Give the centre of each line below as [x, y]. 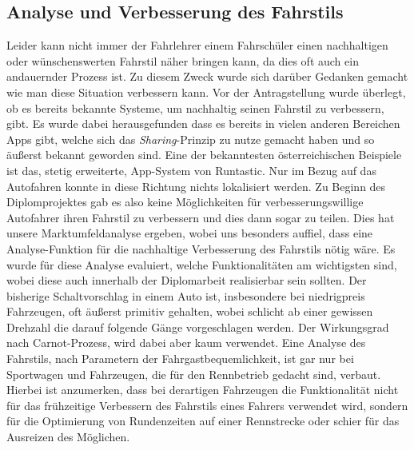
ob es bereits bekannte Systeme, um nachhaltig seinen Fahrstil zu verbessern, [195, 108]
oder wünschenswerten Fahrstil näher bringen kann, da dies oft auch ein [183, 60]
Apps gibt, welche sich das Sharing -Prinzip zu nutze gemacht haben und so [191, 139]
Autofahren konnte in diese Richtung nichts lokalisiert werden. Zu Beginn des [196, 186]
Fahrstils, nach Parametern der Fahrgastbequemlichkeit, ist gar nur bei [180, 358]
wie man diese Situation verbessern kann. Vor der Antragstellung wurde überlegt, [206, 92]
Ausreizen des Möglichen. [68, 437]
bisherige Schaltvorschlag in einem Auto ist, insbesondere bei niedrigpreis [186, 295]
